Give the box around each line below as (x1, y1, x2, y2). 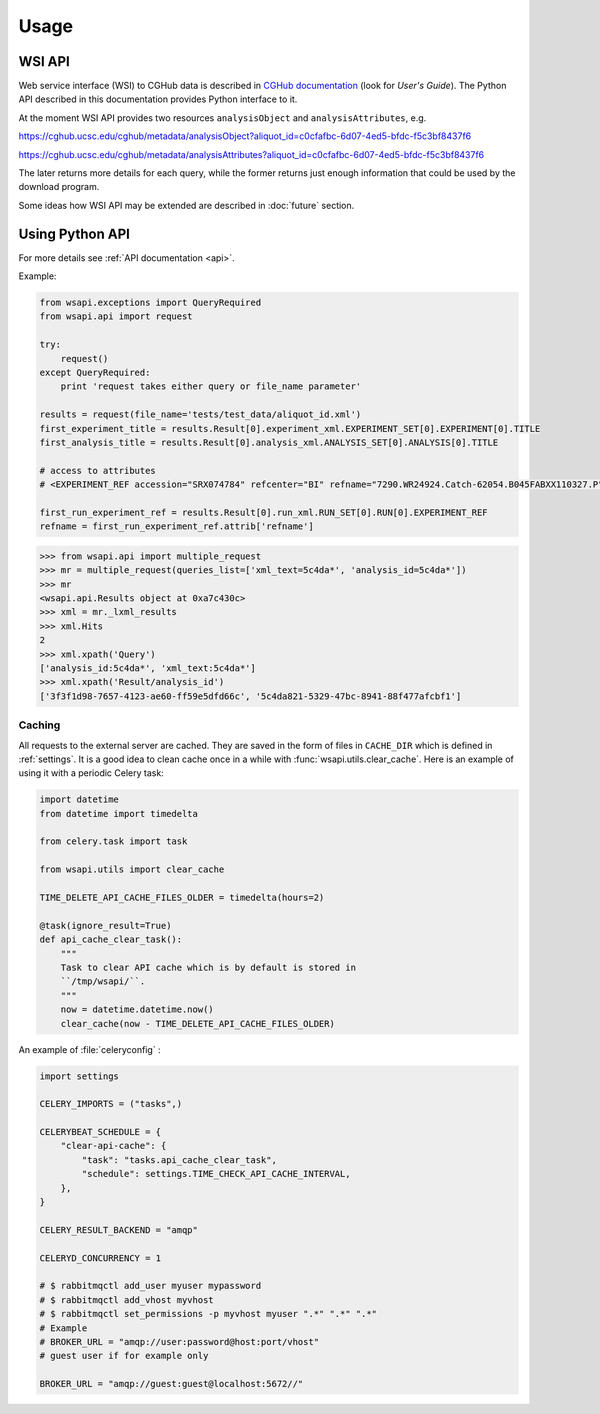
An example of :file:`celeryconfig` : (18, 1043, 161, 1055)
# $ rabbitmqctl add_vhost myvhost (39, 1294, 214, 1305)
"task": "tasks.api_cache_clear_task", (81, 1154, 277, 1165)
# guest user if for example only (39, 1350, 209, 1362)
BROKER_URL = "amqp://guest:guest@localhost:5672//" (39, 1378, 304, 1390)
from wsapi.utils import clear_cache (39, 864, 225, 875)
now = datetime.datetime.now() (60, 1004, 214, 1015)
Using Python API (18, 225, 130, 242)
